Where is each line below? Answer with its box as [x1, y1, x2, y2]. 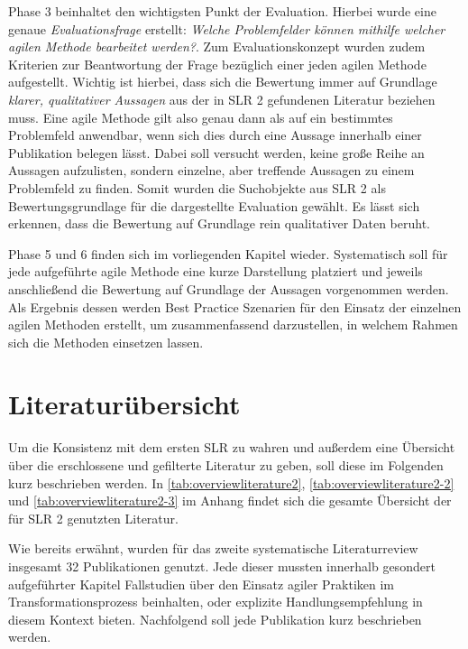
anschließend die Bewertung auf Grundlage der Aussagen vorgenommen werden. [8, 279, 449, 298]
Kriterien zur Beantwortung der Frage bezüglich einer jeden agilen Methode [8, 54, 427, 73]
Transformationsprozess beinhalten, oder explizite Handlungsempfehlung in [8, 592, 423, 611]
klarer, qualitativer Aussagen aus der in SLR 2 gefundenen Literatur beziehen [8, 89, 436, 108]
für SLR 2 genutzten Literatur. [8, 508, 179, 527]
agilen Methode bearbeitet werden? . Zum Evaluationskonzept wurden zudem [8, 37, 426, 56]
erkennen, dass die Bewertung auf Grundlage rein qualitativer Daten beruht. [8, 214, 430, 233]
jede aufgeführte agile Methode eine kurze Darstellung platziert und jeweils [8, 262, 423, 281]
